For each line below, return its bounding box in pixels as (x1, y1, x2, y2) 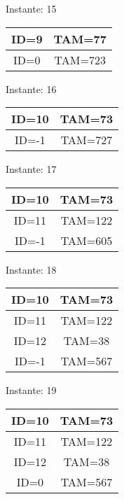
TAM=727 (60, 132, 113, 148)
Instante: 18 (6, 262, 57, 276)
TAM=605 (60, 232, 113, 248)
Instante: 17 (6, 162, 57, 176)
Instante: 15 (6, 1, 57, 15)
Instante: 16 (6, 81, 57, 96)
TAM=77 (53, 30, 106, 47)
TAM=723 (54, 51, 106, 68)
